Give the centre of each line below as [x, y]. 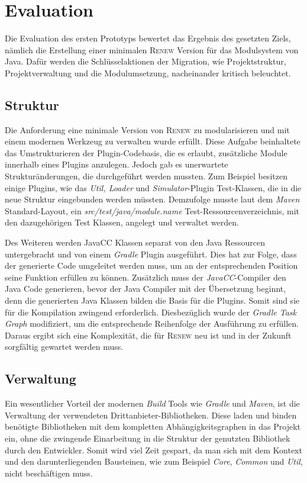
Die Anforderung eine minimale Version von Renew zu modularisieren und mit [147, 129]
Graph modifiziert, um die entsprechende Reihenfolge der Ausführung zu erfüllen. [152, 323]
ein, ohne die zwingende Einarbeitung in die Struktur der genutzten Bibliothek [148, 438]
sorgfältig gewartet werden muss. [64, 347]
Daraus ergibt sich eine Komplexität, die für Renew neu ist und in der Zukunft [148, 335]
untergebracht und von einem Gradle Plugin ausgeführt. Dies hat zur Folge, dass [151, 254]
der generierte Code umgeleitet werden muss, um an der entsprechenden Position [151, 265]
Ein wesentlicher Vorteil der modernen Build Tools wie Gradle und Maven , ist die [152, 403]
